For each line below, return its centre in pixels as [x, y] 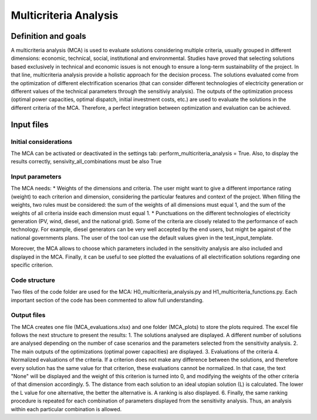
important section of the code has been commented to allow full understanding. [107, 300]
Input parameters [36, 177]
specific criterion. [32, 265]
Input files [30, 124]
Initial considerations [42, 142]
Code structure [33, 280]
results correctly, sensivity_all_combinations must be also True [86, 162]
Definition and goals [48, 36]
